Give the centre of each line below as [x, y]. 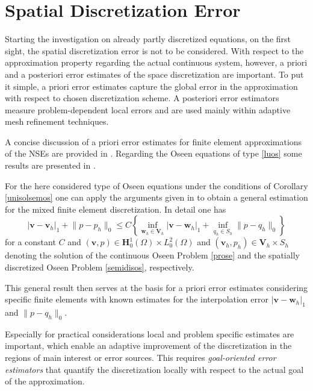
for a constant [30, 242]
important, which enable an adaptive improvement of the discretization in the [148, 346]
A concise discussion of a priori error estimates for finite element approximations [153, 141]
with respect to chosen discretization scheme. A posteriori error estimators [142, 98]
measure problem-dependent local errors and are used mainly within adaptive [148, 109]
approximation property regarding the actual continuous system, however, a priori [156, 62]
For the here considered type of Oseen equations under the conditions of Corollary [156, 185]
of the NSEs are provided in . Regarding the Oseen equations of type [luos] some [153, 153]
